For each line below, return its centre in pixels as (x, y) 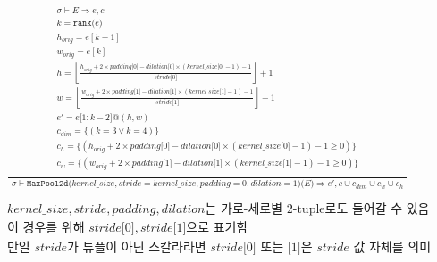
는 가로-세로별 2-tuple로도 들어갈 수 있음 (317, 209)
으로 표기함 (217, 228)
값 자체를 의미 (392, 247)
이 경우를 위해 (46, 228)
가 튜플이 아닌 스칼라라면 (137, 247)
